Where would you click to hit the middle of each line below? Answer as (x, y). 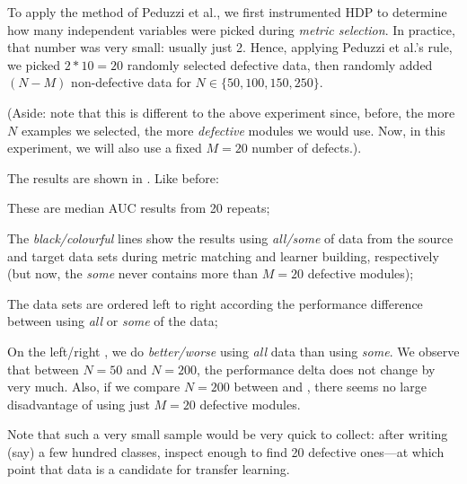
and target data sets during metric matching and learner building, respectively (223, 255)
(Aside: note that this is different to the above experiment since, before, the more (231, 112)
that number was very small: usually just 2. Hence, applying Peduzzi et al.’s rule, (230, 47)
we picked (34, 64)
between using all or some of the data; (113, 321)
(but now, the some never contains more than (133, 273)
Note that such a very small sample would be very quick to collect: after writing (228, 434)
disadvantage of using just (79, 404)
